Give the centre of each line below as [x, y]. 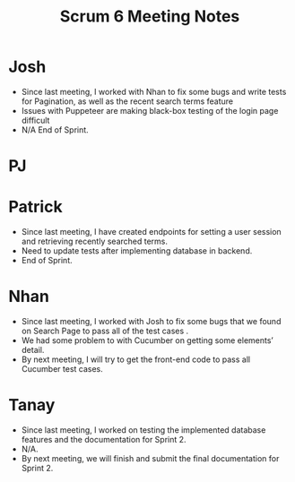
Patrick [36, 207]
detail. [33, 350]
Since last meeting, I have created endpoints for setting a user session [151, 232]
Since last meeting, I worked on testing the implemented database [143, 430]
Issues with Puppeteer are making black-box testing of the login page [150, 110]
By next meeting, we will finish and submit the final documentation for [150, 458]
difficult [35, 120]
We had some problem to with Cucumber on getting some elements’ [147, 340]
